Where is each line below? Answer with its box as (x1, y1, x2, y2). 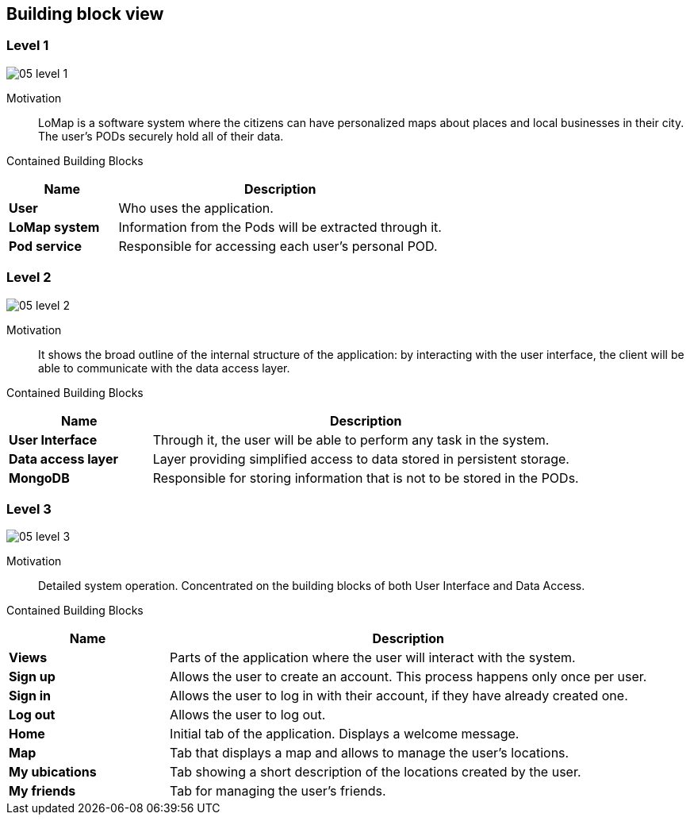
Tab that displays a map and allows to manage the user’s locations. (170, 745, 569, 761)
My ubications (9, 764, 97, 781)
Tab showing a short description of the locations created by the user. (170, 764, 581, 781)
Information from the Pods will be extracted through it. (118, 218, 442, 235)
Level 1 (6, 37, 49, 54)
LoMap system (9, 218, 100, 235)
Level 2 (6, 269, 52, 286)
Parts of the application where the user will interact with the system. (170, 649, 576, 666)
